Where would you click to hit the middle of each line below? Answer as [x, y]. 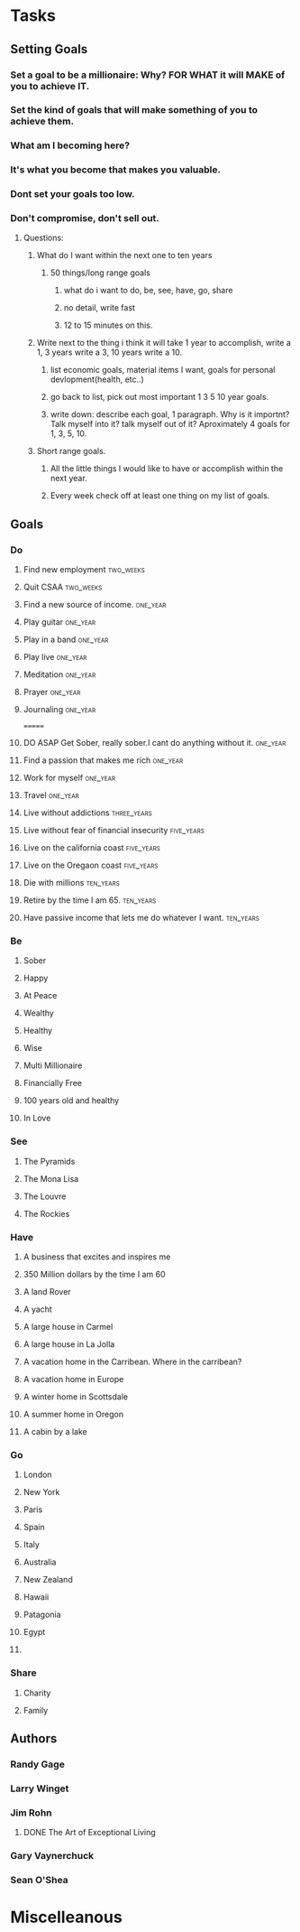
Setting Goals [49, 49]
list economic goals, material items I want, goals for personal [163, 370]
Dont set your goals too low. [73, 194]
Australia [40, 1562]
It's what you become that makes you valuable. [116, 170]
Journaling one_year [59, 710]
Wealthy [39, 1013]
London [37, 1475]
